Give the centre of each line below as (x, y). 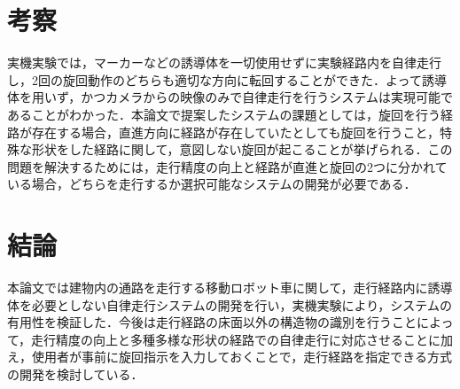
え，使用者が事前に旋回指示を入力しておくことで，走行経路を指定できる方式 (230, 357)
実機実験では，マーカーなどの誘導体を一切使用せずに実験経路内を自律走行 (224, 62)
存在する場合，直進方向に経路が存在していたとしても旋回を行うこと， (235, 132)
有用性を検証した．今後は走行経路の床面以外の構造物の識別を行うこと (212, 322)
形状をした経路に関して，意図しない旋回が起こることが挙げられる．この (242, 149)
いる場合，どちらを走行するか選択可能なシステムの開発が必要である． (212, 184)
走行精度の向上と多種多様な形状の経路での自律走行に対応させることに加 (242, 339)
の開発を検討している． (75, 373)
